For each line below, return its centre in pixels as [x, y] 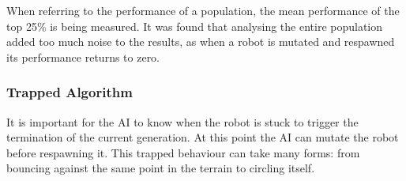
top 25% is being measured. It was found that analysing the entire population [195, 26]
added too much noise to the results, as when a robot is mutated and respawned [201, 41]
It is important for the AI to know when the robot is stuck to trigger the [182, 121]
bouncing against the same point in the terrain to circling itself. [161, 168]
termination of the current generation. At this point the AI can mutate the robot [203, 137]
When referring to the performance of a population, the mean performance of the [203, 10]
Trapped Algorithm [70, 92]
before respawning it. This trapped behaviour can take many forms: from [183, 152]
